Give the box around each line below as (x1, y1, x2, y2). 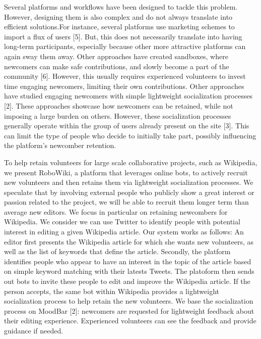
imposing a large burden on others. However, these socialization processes (4, 110, 231, 121)
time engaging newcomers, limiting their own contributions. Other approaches (4, 80, 244, 91)
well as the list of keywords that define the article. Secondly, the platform (4, 246, 231, 257)
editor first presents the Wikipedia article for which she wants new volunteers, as (4, 236, 254, 247)
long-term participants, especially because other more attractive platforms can (4, 41, 246, 52)
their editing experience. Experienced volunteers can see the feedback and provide (4, 315, 256, 326)
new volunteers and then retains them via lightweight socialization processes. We (4, 177, 253, 187)
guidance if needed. (4, 325, 63, 335)
